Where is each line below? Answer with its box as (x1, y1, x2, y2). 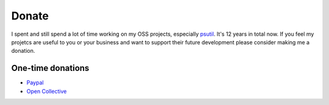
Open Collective (26, 87, 67, 95)
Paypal (26, 79, 44, 86)
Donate (11, 9, 49, 22)
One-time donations (11, 63, 90, 73)
